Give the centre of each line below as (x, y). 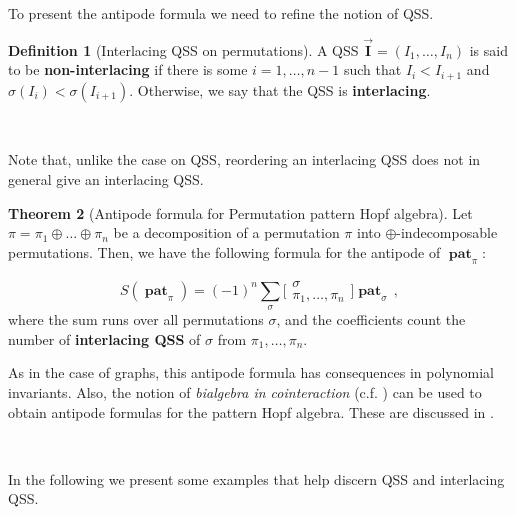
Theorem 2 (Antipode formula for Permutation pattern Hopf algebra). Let (240, 212)
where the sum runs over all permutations (136, 319)
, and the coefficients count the (371, 319)
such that (372, 69)
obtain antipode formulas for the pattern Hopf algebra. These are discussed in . (251, 411)
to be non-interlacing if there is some (128, 69)
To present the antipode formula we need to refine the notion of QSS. (221, 13)
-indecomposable (447, 232)
